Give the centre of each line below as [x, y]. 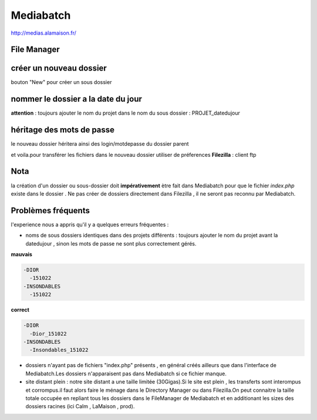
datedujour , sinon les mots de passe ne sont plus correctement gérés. [111, 243]
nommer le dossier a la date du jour [76, 99]
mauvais [21, 254]
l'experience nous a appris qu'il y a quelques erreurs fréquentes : [90, 224]
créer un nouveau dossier [59, 68]
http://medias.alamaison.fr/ [43, 33]
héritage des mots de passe [63, 130]
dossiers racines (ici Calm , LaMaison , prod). [80, 406]
